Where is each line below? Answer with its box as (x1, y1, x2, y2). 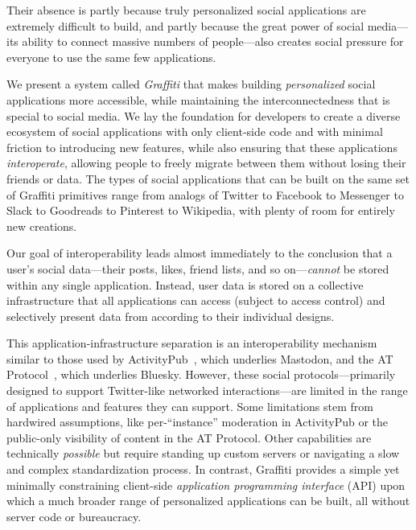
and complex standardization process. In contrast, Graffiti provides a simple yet (6, 461, 400, 478)
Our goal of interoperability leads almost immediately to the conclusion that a (6, 244, 393, 261)
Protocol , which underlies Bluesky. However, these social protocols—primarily (6, 366, 396, 383)
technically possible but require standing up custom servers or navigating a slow (6, 445, 400, 462)
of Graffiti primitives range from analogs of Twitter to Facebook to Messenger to (6, 186, 404, 203)
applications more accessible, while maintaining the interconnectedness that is (6, 91, 390, 108)
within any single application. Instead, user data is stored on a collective (6, 276, 364, 293)
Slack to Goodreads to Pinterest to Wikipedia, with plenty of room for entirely (6, 202, 395, 219)
